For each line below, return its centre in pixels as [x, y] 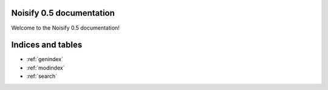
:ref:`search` [42, 76]
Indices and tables [47, 45]
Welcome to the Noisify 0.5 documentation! [65, 28]
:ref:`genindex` [45, 59]
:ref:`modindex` [46, 68]
